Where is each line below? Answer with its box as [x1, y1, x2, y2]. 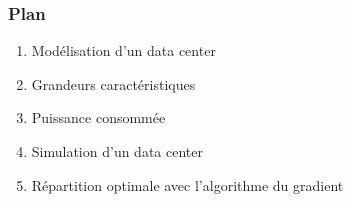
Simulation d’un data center [31, 141, 203, 161]
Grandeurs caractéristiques [31, 73, 196, 94]
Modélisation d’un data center [31, 40, 216, 61]
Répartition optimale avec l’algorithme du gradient [31, 174, 344, 195]
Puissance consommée [31, 107, 166, 128]
